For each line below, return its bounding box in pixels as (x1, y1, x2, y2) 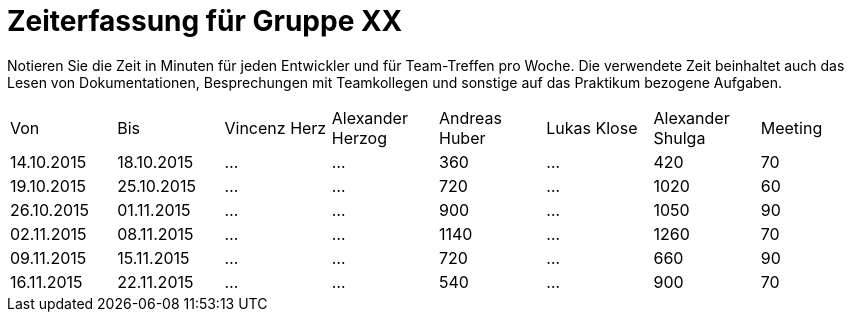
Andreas (439, 107, 502, 128)
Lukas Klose (546, 117, 638, 138)
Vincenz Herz (224, 117, 327, 138)
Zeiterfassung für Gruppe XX (7, 4, 403, 38)
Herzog (331, 127, 387, 148)
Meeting (760, 117, 823, 138)
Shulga (653, 127, 706, 148)
